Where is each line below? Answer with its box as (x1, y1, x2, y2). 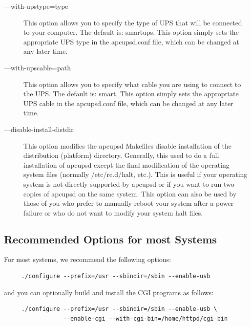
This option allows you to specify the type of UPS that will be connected (23, 17, 242, 27)
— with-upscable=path (4, 62, 71, 72)
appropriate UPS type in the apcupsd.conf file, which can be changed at (23, 36, 239, 46)
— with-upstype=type (4, 1, 68, 11)
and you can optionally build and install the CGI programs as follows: (4, 287, 214, 297)
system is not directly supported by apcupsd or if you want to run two (23, 178, 234, 189)
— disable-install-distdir (4, 124, 74, 134)
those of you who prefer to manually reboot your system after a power (23, 198, 234, 208)
